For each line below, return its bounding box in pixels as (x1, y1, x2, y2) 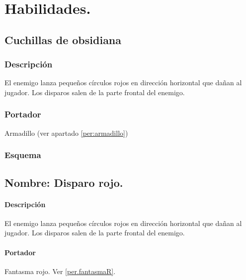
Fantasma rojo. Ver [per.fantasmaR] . (4, 266, 116, 276)
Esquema (4, 149, 41, 161)
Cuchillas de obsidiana (4, 32, 122, 47)
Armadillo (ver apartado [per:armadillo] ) (4, 127, 128, 138)
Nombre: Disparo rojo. (4, 174, 123, 190)
